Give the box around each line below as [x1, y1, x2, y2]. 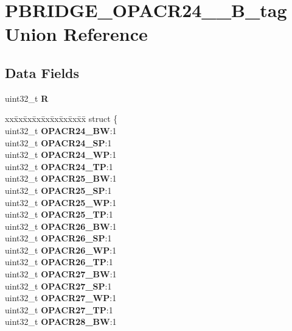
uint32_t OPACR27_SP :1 [5, 279, 112, 292]
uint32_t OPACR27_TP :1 [5, 303, 113, 316]
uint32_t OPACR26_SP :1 [5, 232, 112, 244]
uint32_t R [5, 91, 49, 104]
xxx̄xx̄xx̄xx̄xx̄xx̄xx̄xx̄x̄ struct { [5, 112, 118, 125]
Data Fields [5, 63, 80, 82]
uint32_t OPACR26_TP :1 [5, 255, 113, 268]
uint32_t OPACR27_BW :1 [5, 268, 117, 280]
